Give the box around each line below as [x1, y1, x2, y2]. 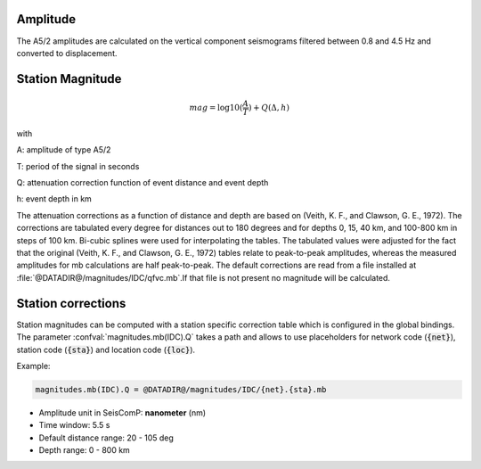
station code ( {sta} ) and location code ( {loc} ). [16, 344, 196, 355]
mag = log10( [189, 103, 243, 112]
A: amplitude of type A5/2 [16, 144, 111, 155]
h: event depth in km [16, 193, 93, 204]
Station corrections [16, 295, 126, 311]
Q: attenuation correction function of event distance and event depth [16, 177, 269, 188]
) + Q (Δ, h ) [248, 103, 289, 112]
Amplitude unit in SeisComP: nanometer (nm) [38, 407, 207, 418]
